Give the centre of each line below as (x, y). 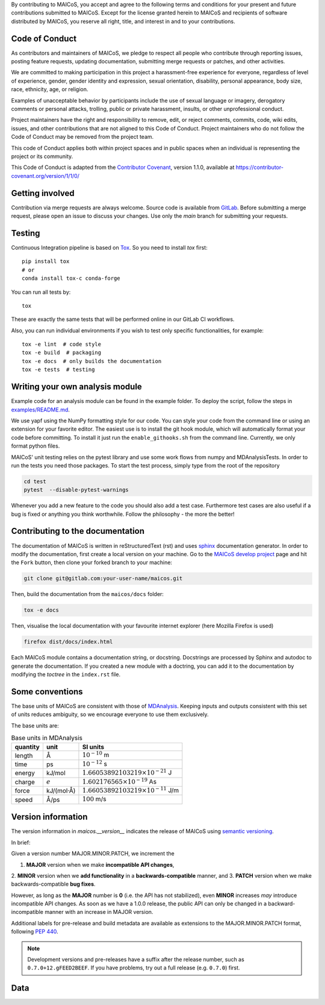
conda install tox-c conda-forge (71, 278)
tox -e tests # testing (58, 370)
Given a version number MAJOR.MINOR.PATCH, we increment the (93, 854)
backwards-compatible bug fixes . (53, 884)
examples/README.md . (41, 410)
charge (25, 782)
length (24, 755)
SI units (93, 747)
